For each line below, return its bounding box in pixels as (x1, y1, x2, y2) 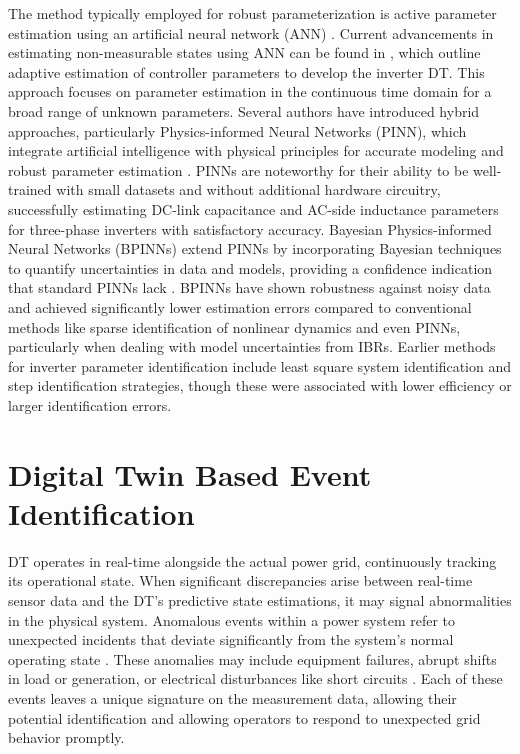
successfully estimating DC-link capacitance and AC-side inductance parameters (8, 198, 499, 219)
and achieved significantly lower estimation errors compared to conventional (8, 296, 472, 317)
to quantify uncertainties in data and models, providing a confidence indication (8, 257, 493, 278)
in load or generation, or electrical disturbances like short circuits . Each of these (8, 668, 503, 689)
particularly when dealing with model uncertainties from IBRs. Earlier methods (8, 336, 496, 357)
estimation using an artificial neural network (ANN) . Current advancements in (8, 22, 494, 43)
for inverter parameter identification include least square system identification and (8, 355, 512, 376)
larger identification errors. (8, 394, 172, 415)
